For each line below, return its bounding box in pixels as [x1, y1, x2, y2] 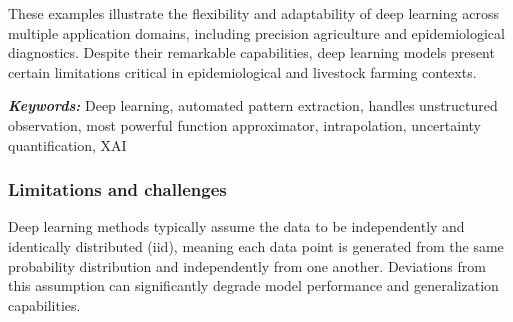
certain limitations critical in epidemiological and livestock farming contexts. [8, 61, 477, 82]
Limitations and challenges [8, 177, 227, 202]
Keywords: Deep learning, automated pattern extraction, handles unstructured [8, 95, 498, 116]
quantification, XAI [8, 134, 127, 155]
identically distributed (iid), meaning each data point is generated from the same [8, 235, 504, 256]
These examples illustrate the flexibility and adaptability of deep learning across [8, 3, 499, 23]
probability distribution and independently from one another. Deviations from [8, 255, 486, 276]
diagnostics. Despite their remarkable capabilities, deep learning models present [8, 42, 495, 63]
